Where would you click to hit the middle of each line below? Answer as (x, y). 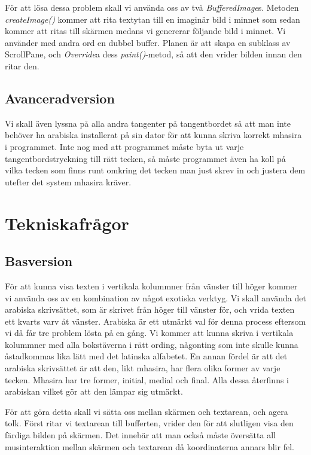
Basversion (39, 261)
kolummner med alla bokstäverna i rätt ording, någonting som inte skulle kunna (152, 344)
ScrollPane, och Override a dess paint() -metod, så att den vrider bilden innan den (153, 54)
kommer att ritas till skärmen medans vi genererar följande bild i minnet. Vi (145, 31)
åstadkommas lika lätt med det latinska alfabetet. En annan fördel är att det (146, 356)
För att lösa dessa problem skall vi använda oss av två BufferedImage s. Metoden (152, 7)
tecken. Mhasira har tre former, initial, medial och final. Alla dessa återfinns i (147, 379)
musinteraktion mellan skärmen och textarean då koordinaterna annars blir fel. (150, 446)
